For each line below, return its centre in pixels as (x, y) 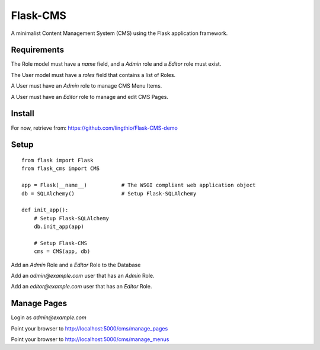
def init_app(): (45, 210)
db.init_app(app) (59, 227)
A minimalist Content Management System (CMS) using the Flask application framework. (119, 33)
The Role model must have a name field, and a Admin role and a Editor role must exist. (116, 64)
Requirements (38, 50)
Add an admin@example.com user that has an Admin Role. (83, 276)
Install (23, 113)
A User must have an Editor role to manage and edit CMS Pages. (90, 97)
